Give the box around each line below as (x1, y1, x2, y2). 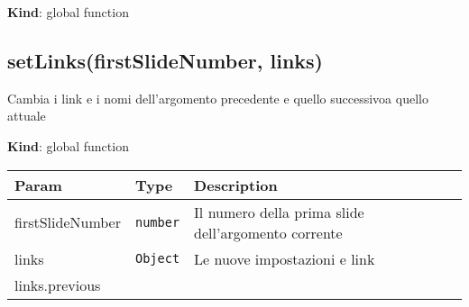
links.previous (14, 274, 101, 295)
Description (194, 174, 278, 195)
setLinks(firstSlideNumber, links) (7, 46, 324, 74)
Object (134, 251, 180, 266)
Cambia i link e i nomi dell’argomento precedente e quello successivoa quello (7, 88, 428, 107)
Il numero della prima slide (194, 201, 364, 222)
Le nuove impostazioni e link (194, 248, 375, 269)
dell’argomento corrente (194, 221, 343, 243)
